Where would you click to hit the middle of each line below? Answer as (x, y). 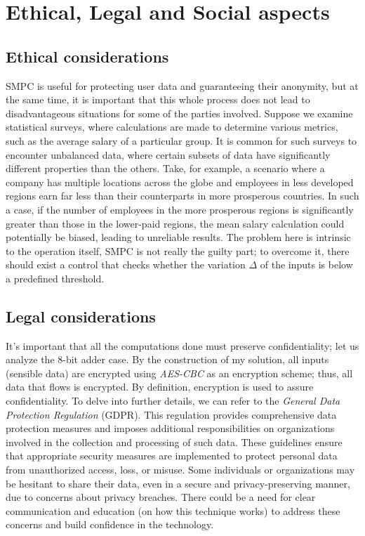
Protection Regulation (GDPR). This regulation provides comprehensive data (171, 414)
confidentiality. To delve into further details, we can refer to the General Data (173, 401)
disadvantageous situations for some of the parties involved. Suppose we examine (179, 113)
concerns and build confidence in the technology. (110, 524)
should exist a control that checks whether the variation (126, 264)
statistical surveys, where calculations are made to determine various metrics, (172, 127)
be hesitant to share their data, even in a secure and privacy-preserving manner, (178, 483)
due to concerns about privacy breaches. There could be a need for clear (161, 497)
